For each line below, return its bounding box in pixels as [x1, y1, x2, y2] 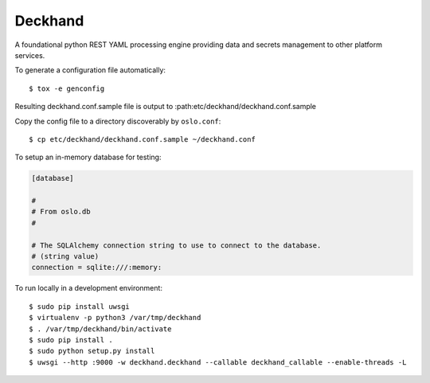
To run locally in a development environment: [14, 283, 163, 293]
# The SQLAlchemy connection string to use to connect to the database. [31, 240, 322, 250]
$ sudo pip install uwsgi [29, 302, 131, 311]
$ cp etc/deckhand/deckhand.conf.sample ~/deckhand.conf [29, 135, 256, 143]
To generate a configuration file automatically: [14, 65, 166, 75]
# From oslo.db [31, 207, 91, 217]
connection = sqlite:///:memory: [31, 263, 162, 272]
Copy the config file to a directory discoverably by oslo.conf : [14, 116, 221, 126]
